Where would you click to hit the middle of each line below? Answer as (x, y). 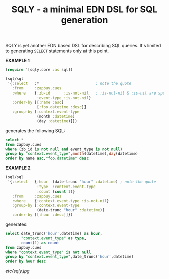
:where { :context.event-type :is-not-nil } (60, 201)
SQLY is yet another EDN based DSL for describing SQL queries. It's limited (83, 46)
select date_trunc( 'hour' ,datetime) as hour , (54, 234)
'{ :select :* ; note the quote (69, 83)
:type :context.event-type (66, 187)
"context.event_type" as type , (54, 238)
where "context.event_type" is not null (48, 252)
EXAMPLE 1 (18, 61)
